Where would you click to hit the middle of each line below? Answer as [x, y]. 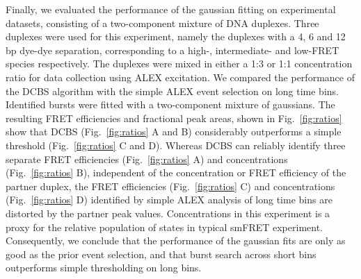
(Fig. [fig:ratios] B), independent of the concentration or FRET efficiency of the [176, 172]
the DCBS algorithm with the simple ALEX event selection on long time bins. [172, 91]
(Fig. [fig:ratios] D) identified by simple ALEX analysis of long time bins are [169, 200]
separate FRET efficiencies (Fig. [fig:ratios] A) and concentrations [147, 159]
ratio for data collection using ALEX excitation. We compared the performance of [180, 77]
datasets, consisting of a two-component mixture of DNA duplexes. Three [162, 23]
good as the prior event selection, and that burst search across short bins [161, 254]
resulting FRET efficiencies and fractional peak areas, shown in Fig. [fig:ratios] [174, 118]
